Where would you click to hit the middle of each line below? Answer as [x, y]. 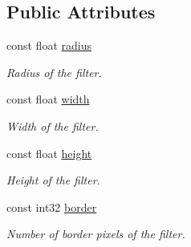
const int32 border [52, 207]
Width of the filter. [53, 126]
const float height [49, 153]
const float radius [49, 45]
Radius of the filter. [54, 72]
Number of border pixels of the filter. [96, 234]
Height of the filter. [53, 180]
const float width [48, 99]
